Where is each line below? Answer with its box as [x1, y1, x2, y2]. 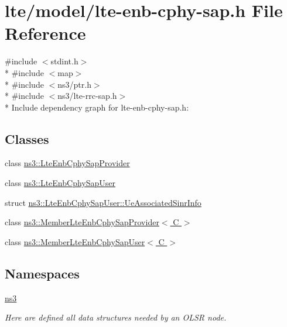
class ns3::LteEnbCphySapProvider [5, 157, 130, 169]
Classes [5, 129, 49, 147]
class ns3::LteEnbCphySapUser [5, 177, 115, 189]
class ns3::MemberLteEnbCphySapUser [5, 235, 145, 247]
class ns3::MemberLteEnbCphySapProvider [5, 216, 159, 228]
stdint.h [50, 55, 78, 67]
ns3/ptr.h [57, 78, 91, 90]
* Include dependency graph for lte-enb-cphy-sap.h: [5, 101, 189, 113]
